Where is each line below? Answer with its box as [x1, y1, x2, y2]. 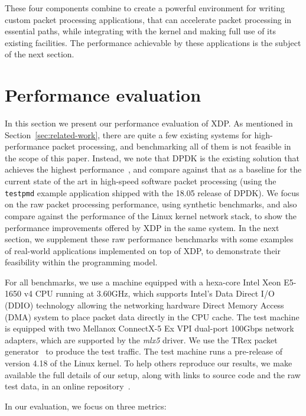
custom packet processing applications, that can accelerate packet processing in [5, 13, 292, 25]
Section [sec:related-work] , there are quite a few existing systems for [5, 128, 252, 141]
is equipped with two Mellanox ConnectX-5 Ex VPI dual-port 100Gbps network [5, 322, 294, 334]
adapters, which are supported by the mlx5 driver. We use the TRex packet [5, 333, 278, 346]
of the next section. [5, 48, 74, 60]
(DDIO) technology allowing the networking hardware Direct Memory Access [5, 299, 284, 311]
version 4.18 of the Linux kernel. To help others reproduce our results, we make [5, 357, 292, 369]
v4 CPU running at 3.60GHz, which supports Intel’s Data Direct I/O [24, 287, 275, 300]
